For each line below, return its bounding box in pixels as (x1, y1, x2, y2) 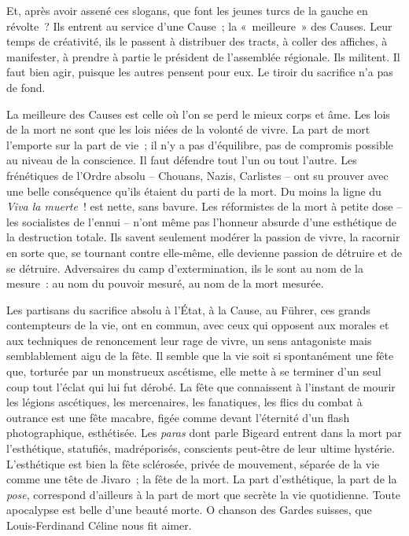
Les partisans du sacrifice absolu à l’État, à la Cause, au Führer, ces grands (6, 301, 370, 318)
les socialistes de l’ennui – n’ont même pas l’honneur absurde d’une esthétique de (6, 213, 397, 229)
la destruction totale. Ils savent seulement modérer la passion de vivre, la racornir (6, 229, 400, 245)
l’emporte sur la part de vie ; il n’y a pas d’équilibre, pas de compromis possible (6, 136, 393, 152)
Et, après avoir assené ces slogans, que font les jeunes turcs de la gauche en (6, 2, 368, 18)
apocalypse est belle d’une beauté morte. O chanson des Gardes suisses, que (6, 501, 372, 518)
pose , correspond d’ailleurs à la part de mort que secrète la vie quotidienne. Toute (6, 486, 401, 502)
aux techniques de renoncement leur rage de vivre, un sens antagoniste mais (6, 332, 372, 348)
